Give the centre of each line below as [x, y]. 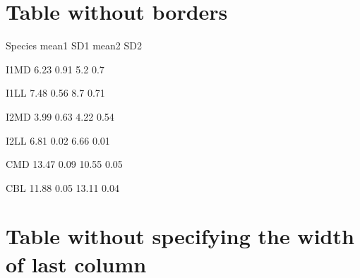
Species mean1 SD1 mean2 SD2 [74, 46]
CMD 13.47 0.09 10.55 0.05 [64, 164]
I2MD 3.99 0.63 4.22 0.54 [60, 116]
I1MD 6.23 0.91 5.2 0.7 [55, 69]
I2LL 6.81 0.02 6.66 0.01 [58, 140]
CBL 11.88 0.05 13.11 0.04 [62, 187]
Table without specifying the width [180, 236]
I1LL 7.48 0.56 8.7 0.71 [55, 93]
